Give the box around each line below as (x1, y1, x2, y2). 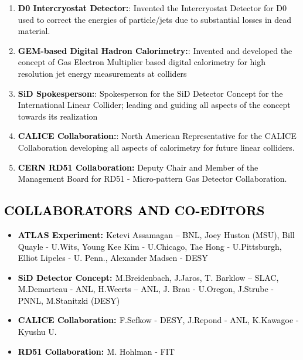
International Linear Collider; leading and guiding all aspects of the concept (18, 99, 291, 111)
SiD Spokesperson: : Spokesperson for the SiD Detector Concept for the (18, 87, 283, 99)
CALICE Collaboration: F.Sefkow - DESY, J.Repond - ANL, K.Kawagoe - (18, 314, 299, 326)
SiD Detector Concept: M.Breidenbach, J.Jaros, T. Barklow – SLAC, (18, 271, 279, 283)
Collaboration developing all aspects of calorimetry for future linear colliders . (18, 141, 295, 153)
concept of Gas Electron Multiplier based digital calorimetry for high (18, 56, 266, 68)
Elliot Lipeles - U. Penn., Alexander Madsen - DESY (18, 252, 208, 264)
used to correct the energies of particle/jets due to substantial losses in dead (18, 13, 292, 25)
